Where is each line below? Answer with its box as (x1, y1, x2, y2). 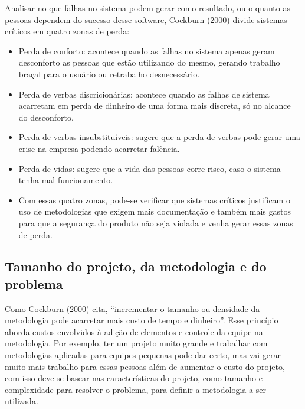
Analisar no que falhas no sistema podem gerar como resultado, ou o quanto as (5, 2, 290, 14)
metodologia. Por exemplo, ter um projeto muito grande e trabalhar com (5, 337, 268, 349)
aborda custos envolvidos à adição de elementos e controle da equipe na (5, 325, 263, 337)
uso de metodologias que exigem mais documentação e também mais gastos (18, 205, 291, 218)
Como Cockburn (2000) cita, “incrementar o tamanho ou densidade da (5, 302, 260, 314)
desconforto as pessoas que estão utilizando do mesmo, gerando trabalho (18, 56, 280, 69)
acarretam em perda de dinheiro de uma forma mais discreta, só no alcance (18, 99, 291, 112)
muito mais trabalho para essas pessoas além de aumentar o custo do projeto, (5, 360, 285, 372)
